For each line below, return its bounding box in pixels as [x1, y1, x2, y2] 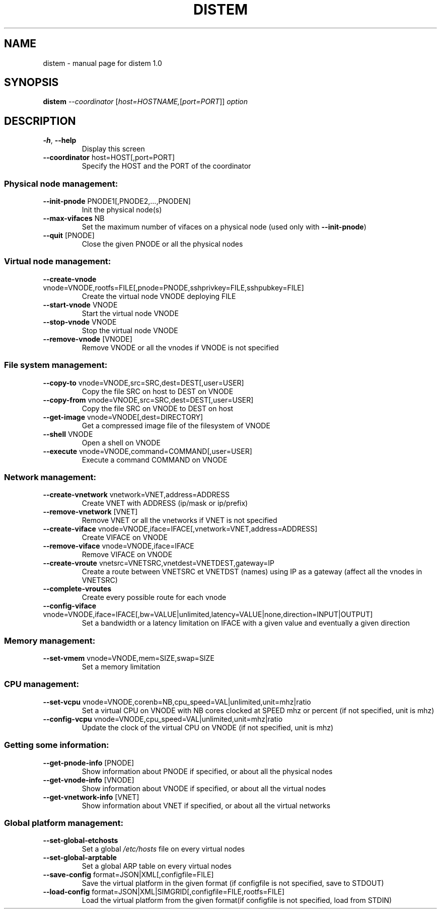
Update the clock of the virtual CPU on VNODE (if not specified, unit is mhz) [82, 723, 334, 732]
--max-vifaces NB [43, 214, 105, 223]
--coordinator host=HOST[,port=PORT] [43, 153, 175, 162]
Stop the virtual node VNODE [82, 326, 178, 335]
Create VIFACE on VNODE [82, 533, 168, 542]
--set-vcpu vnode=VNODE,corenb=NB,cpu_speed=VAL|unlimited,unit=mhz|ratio [43, 697, 311, 706]
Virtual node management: [4, 256, 111, 267]
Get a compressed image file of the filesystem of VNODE [82, 421, 270, 430]
